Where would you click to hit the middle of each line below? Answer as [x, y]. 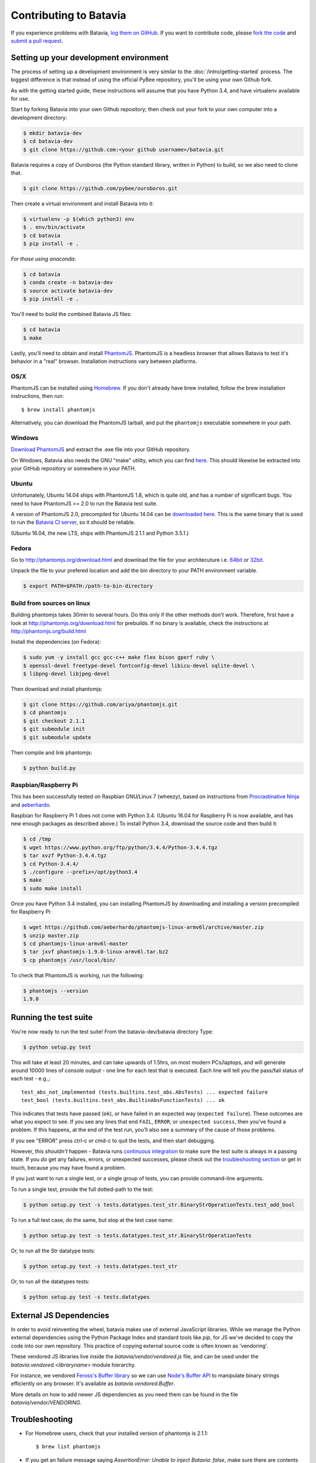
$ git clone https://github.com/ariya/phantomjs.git [100, 705]
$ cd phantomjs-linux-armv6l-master [76, 943]
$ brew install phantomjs [59, 409]
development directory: [39, 118]
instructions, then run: [37, 396]
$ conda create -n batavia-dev [68, 283]
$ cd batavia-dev [48, 141]
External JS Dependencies [60, 1315]
